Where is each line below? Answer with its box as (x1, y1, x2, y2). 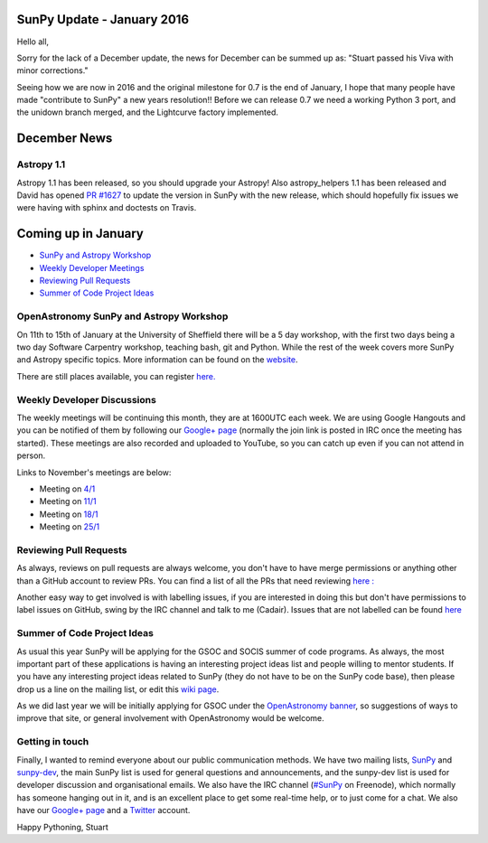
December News (16, 131, 113, 146)
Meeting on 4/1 (39, 483, 96, 494)
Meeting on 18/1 (39, 509, 99, 520)
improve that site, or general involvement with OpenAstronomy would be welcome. (16, 713, 324, 724)
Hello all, (16, 36, 50, 47)
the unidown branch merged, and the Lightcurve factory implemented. (16, 107, 279, 117)
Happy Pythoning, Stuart (16, 821, 108, 832)
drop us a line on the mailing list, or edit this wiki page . (16, 683, 220, 695)
